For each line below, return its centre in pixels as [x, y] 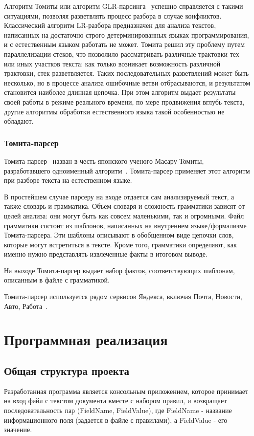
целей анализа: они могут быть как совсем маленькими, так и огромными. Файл [124, 215]
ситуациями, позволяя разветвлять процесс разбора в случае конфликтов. [113, 15]
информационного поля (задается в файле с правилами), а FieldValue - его [116, 420]
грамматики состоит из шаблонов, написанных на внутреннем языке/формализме [125, 225]
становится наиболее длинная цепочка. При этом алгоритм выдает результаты [120, 92]
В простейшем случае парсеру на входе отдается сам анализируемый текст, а [119, 196]
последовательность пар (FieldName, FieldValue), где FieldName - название [118, 410]
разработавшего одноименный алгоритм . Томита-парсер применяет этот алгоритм [127, 170]
